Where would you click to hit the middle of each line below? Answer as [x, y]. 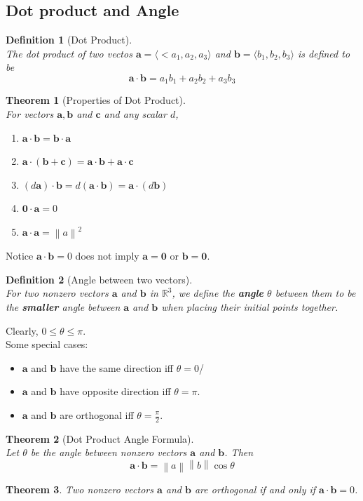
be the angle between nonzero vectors [109, 452]
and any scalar [135, 114]
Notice [20, 256]
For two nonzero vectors [57, 293]
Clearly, [22, 330]
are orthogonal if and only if [255, 489]
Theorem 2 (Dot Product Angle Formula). [100, 438]
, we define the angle [218, 293]
